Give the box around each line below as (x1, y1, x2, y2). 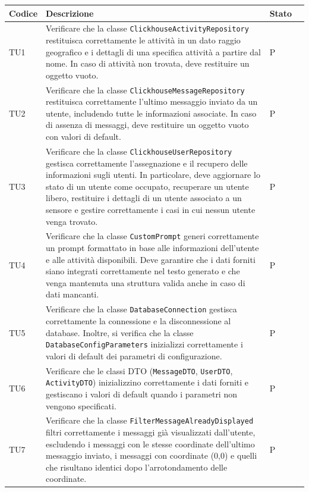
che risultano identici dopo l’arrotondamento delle (46, 460, 228, 473)
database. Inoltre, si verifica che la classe (46, 326, 194, 339)
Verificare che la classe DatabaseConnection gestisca (46, 303, 237, 315)
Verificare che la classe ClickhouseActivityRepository (46, 22, 249, 35)
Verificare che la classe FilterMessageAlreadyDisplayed (46, 414, 254, 427)
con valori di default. (46, 130, 121, 143)
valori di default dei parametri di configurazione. (46, 349, 222, 362)
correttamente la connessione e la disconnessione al (46, 314, 231, 327)
